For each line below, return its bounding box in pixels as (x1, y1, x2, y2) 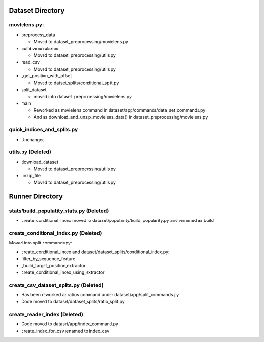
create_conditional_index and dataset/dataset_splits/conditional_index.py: (21, 249, 170, 255)
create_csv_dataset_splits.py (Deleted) (9, 282, 104, 289)
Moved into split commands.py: (9, 240, 72, 246)
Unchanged (21, 136, 45, 142)
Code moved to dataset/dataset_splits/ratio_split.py (21, 299, 125, 305)
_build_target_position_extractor (21, 263, 86, 269)
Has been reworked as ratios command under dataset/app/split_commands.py (21, 292, 179, 297)
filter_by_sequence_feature (21, 255, 76, 262)
